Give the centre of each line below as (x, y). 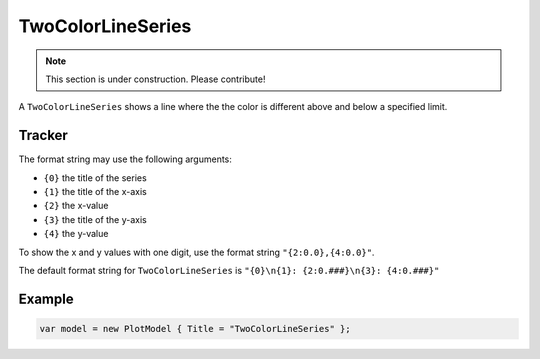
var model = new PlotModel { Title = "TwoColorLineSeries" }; (195, 328)
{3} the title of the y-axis (95, 219)
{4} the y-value (76, 234)
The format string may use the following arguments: (125, 159)
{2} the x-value (76, 206)
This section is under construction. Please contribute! (155, 79)
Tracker (43, 135)
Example (46, 298)
